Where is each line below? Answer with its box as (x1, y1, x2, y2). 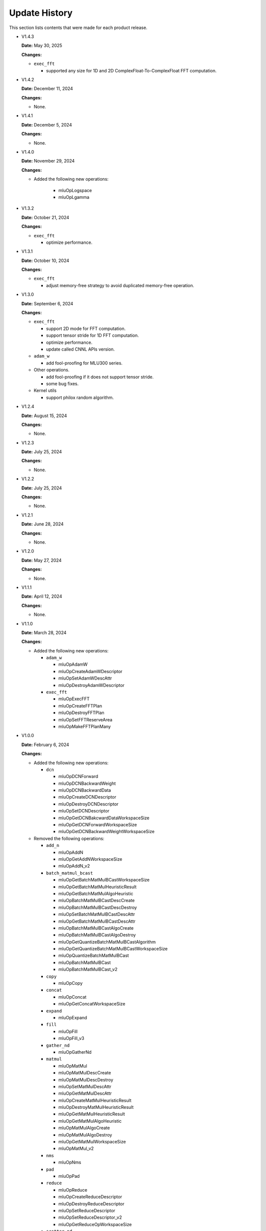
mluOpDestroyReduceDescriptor (58, 1200, 125, 1206)
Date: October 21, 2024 (21, 214, 69, 220)
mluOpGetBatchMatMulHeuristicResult (58, 884, 137, 890)
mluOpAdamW (58, 661, 88, 667)
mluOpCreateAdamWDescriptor (58, 668, 123, 674)
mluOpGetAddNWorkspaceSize (58, 856, 123, 862)
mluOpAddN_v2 (58, 863, 90, 869)
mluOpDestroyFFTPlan (58, 710, 104, 716)
